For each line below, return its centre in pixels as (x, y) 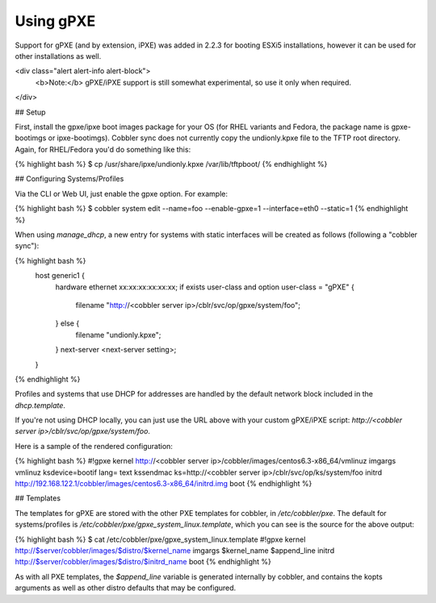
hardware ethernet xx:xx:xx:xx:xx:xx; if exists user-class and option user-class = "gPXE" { (205, 287)
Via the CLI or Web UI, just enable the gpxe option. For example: (121, 193)
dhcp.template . (40, 405)
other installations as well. (58, 56)
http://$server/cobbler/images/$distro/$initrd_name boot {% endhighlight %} (143, 562)
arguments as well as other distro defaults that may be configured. (126, 588)
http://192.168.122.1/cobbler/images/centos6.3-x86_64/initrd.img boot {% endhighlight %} (163, 484)
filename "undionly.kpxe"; (118, 335)
